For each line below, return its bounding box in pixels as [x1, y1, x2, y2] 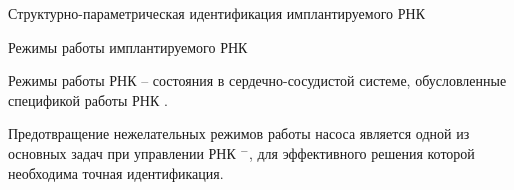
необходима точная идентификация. [8, 162, 224, 183]
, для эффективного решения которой [248, 142, 475, 163]
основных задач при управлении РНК [8, 142, 236, 163]
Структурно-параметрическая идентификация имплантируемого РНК [8, 3, 425, 23]
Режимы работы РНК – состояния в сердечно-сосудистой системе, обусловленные [8, 70, 507, 91]
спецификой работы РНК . [8, 89, 168, 110]
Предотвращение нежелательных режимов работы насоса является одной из [8, 123, 470, 144]
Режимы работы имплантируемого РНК [8, 36, 248, 57]
